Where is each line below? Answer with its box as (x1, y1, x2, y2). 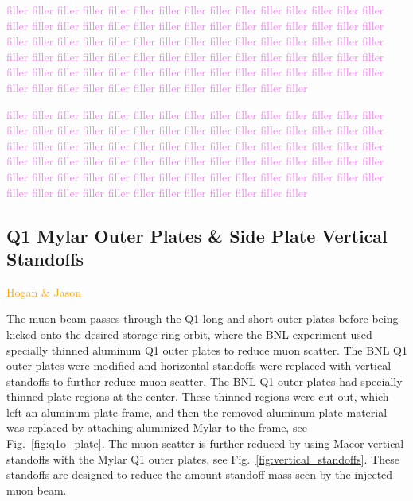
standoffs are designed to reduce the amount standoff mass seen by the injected (6, 466, 393, 483)
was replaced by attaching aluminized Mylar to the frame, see (6, 419, 307, 436)
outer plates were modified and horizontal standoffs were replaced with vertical (6, 357, 392, 374)
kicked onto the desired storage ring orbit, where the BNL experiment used (6, 325, 372, 342)
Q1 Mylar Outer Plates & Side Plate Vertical (6, 223, 388, 247)
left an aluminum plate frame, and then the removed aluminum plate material (6, 403, 388, 420)
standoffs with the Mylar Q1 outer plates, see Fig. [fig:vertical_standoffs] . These (6, 450, 399, 467)
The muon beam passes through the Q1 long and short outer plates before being (6, 310, 399, 327)
